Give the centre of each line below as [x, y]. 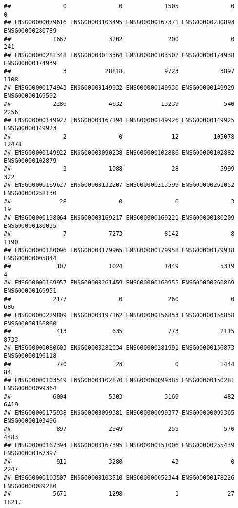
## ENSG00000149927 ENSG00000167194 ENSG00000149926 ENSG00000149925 [119, 120]
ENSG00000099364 [30, 388]
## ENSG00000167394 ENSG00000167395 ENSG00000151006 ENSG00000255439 [119, 445]
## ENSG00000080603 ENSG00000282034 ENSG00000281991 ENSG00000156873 [119, 348]
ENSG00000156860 [30, 323]
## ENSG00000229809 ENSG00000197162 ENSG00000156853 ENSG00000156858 [119, 315]
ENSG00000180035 [30, 226]
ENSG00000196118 [30, 356]
